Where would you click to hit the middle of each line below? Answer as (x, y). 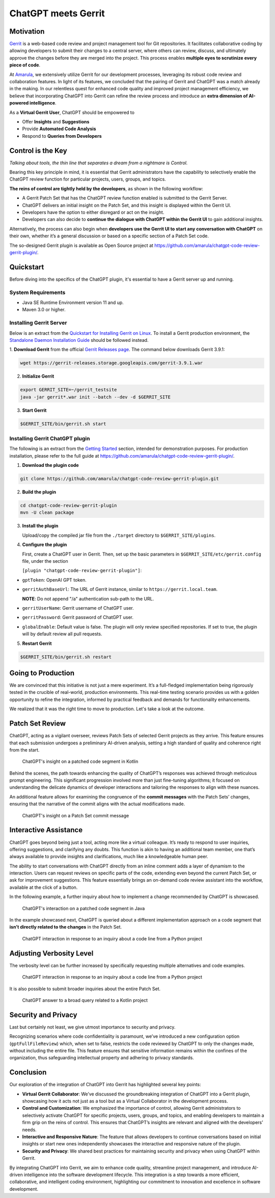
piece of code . (25, 65)
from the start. (24, 750)
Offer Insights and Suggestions (56, 121)
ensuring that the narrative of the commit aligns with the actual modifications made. (97, 804)
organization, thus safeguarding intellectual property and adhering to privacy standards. (102, 1058)
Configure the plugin (45, 545)
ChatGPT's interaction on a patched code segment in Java (84, 908)
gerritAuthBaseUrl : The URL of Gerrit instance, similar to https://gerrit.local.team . (120, 589)
